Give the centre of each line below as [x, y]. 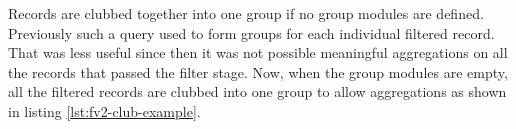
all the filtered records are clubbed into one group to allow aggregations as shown [257, 91]
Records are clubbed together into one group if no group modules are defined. [246, 13]
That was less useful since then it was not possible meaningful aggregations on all [258, 52]
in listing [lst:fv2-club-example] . [104, 110]
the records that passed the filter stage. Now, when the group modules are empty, [258, 71]
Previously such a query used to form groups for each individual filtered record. [251, 32]
